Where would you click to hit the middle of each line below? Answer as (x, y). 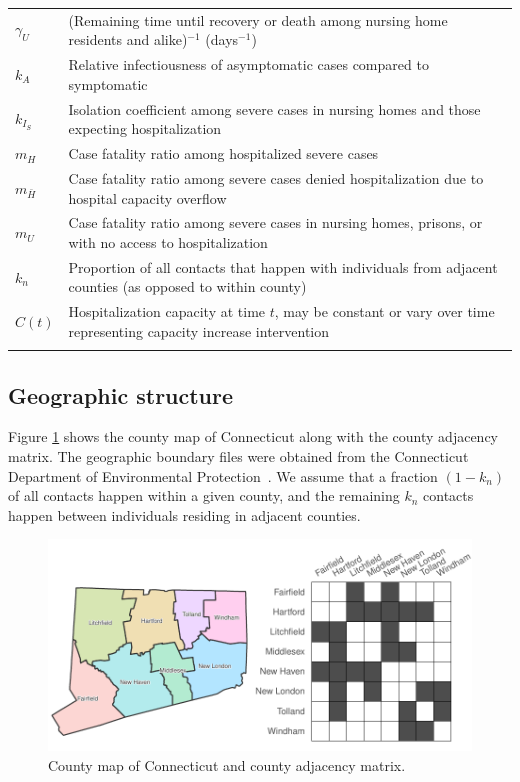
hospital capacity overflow (147, 197)
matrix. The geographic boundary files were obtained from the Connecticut (238, 455)
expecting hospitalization (145, 128)
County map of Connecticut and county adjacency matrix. (227, 764)
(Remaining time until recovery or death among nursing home (258, 19)
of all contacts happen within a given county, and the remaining (204, 495)
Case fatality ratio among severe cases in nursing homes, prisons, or (275, 222)
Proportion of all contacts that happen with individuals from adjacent (283, 266)
